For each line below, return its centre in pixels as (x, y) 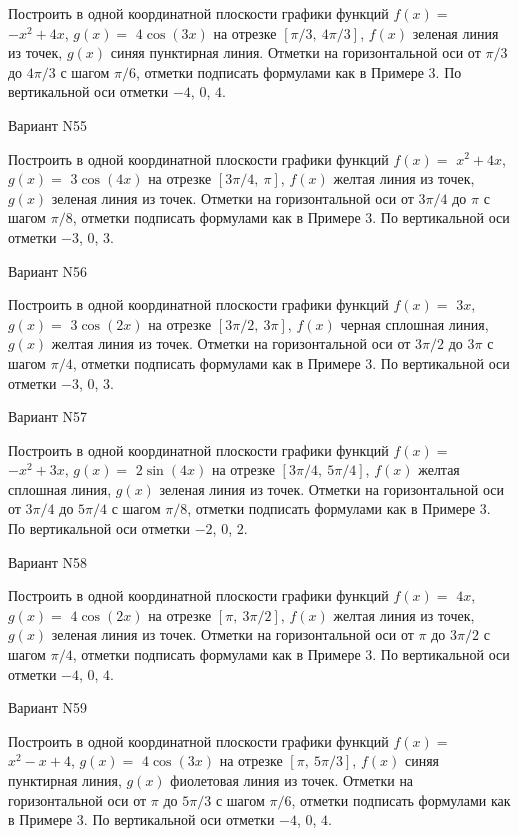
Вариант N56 (48, 270)
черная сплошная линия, (414, 323)
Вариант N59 (48, 707)
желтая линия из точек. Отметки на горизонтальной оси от (231, 343)
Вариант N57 (48, 416)
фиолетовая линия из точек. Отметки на (292, 780)
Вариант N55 (48, 124)
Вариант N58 (48, 561)
